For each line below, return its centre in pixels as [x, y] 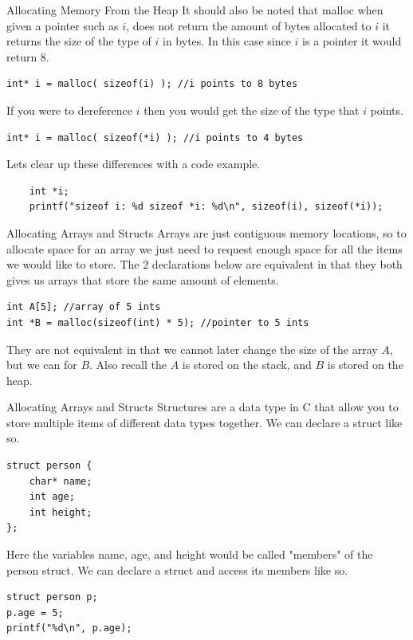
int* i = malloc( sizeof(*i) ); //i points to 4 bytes [155, 137]
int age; [52, 497]
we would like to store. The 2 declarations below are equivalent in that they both [205, 264]
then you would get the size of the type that [252, 110]
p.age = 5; [35, 613]
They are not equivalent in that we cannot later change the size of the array [192, 349]
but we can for [42, 365]
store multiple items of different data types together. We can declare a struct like [205, 422]
